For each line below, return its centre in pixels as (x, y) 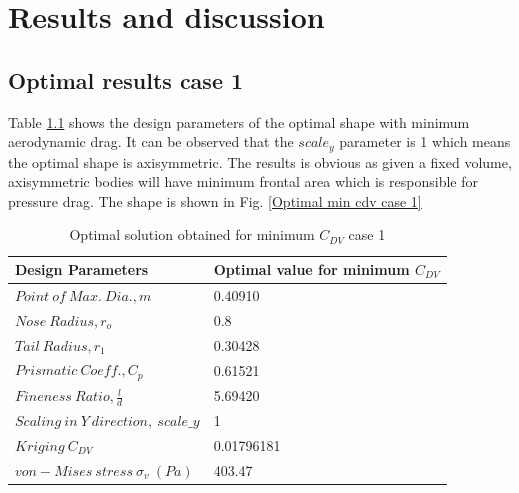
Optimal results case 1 (126, 79)
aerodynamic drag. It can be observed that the (151, 141)
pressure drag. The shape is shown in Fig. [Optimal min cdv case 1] (215, 200)
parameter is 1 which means (425, 141)
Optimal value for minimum (311, 269)
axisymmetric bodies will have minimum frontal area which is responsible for (243, 181)
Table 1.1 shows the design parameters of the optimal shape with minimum (239, 121)
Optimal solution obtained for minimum (192, 234)
